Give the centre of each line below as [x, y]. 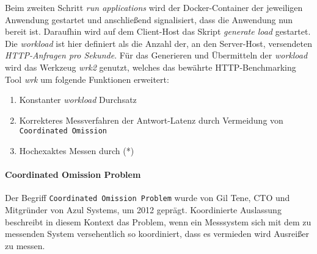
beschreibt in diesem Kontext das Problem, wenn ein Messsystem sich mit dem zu [158, 221]
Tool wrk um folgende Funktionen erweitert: [87, 79]
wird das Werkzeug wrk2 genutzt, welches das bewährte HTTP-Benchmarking [151, 67]
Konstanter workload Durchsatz [78, 100]
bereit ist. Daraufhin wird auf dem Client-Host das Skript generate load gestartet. [158, 31]
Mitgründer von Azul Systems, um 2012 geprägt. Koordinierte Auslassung [143, 210]
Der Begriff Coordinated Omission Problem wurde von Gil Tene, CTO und [148, 198]
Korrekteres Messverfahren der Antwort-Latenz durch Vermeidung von [151, 120]
